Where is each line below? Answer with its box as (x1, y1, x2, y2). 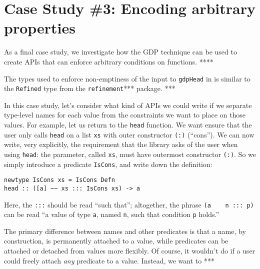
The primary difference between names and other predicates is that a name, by (4, 225, 246, 236)
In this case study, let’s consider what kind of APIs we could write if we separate (4, 99, 252, 110)
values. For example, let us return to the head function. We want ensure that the (4, 119, 252, 129)
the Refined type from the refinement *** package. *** (4, 83, 175, 93)
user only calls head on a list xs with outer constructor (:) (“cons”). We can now (4, 129, 254, 139)
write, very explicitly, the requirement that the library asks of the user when (4, 139, 238, 149)
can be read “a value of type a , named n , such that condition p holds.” (4, 209, 219, 219)
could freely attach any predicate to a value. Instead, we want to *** (4, 255, 214, 265)
